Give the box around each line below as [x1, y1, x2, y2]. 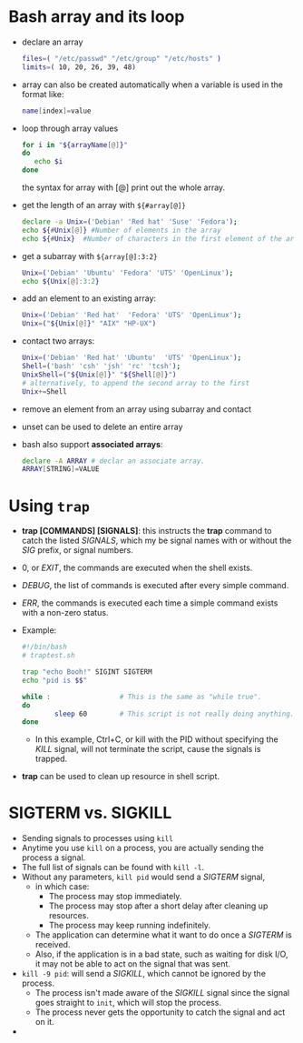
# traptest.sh [21, 651, 75, 660]
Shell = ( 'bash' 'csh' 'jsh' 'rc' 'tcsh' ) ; [21, 362, 181, 371]
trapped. [34, 753, 68, 765]
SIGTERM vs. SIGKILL [8, 803, 172, 824]
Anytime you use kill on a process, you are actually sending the [21, 843, 264, 854]
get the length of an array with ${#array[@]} [21, 200, 187, 211]
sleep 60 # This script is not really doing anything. [54, 709, 295, 718]
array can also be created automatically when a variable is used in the [21, 79, 283, 90]
